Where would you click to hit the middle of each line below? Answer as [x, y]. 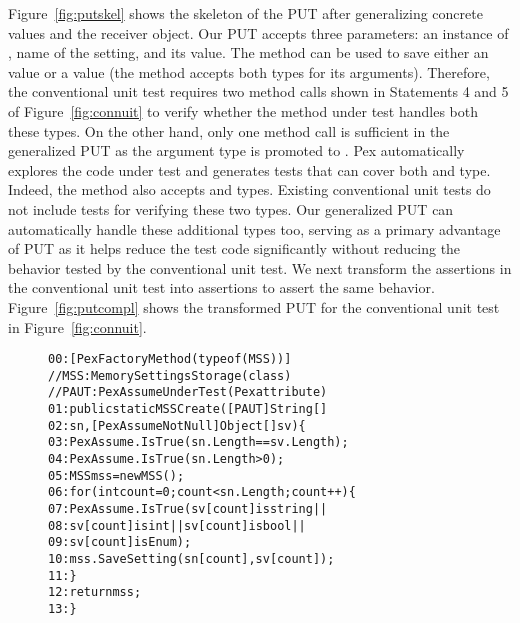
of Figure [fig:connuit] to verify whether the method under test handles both [243, 110]
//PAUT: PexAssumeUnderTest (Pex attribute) [188, 392]
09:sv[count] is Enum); [120, 542]
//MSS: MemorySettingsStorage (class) [170, 375]
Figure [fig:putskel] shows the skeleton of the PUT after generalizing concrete [245, 13]
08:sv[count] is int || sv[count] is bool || [177, 525]
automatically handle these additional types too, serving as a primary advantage [254, 228]
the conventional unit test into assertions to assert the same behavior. [221, 287]
